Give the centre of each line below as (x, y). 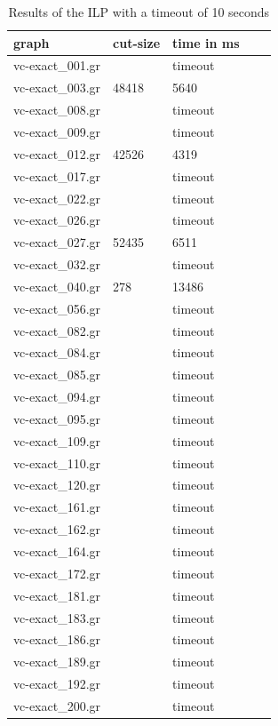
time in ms (206, 42)
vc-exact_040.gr (57, 286)
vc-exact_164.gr (57, 551)
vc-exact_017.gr (57, 176)
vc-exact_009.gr (57, 131)
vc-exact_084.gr (57, 352)
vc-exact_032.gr (57, 264)
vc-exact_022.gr (57, 198)
